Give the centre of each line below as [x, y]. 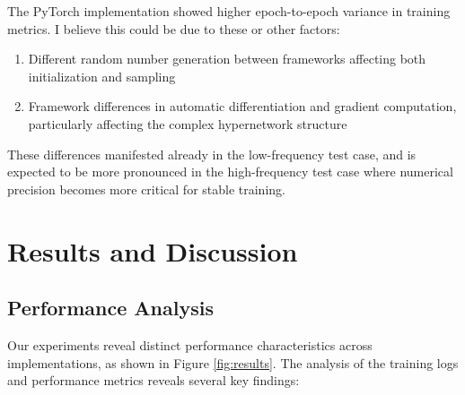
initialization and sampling [102, 76]
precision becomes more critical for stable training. [146, 189]
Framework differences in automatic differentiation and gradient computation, [242, 106]
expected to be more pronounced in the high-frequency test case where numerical [230, 172]
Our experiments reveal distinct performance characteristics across [190, 344]
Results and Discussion [153, 250]
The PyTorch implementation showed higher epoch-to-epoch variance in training [229, 11]
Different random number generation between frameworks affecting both [227, 59]
